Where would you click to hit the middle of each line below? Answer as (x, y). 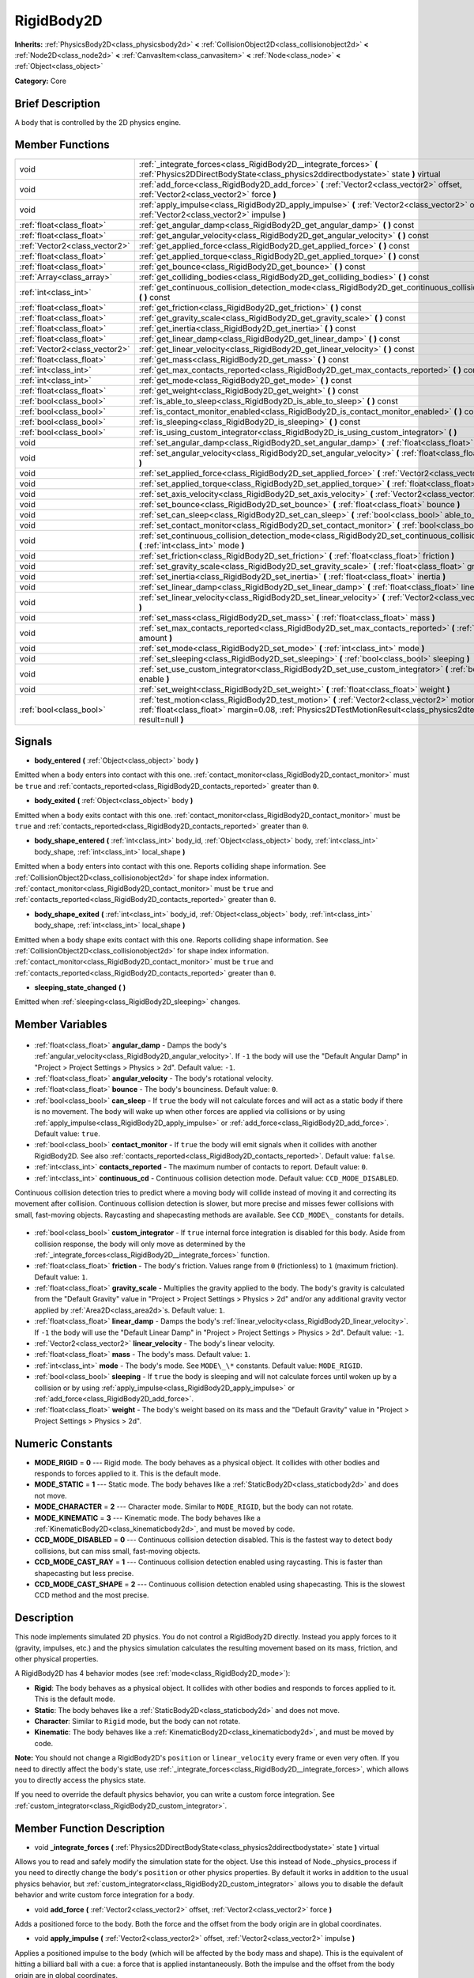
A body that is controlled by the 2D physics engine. (98, 122)
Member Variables (61, 1025)
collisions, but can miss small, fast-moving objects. (117, 1551)
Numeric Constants (64, 1444)
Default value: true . (67, 1134)
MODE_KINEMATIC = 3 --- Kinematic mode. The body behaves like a (147, 1518)
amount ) (156, 638)
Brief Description (57, 103)
